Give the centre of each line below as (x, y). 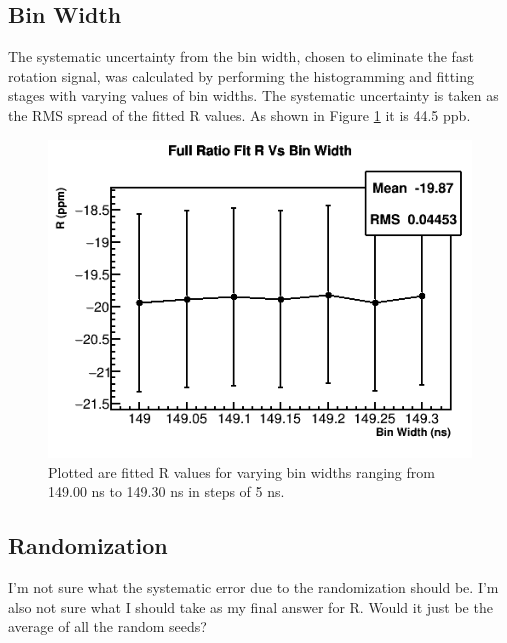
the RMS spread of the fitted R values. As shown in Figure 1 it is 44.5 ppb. (239, 114)
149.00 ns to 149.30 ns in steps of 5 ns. (166, 491)
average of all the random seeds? (107, 626)
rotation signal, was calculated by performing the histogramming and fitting (241, 75)
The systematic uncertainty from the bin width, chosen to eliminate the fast (241, 56)
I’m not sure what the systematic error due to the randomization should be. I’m (253, 586)
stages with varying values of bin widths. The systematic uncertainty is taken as (253, 95)
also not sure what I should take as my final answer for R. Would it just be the (250, 606)
